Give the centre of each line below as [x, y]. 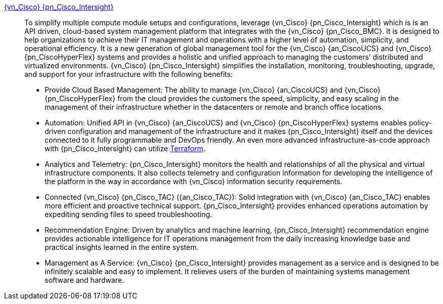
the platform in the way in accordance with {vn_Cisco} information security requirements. [194, 181]
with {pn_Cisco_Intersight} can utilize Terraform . [125, 148]
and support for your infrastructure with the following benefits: [129, 74]
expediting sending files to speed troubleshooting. [128, 214]
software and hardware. [84, 280]
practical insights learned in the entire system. [122, 247]
